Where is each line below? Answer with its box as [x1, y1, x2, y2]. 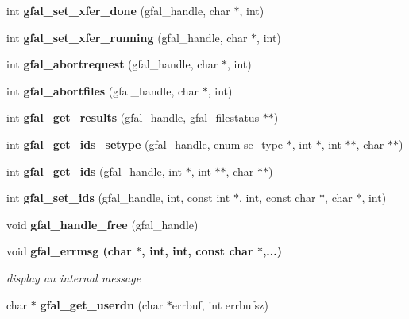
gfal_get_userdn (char [40, 296, 164, 313]
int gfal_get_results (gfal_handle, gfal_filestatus [6, 109, 260, 126]
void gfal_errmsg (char [6, 243, 132, 259]
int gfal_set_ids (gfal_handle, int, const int [6, 189, 230, 206]
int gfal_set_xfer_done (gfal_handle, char [6, 2, 230, 18]
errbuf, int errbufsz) [172, 296, 269, 313]
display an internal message [6, 269, 141, 286]
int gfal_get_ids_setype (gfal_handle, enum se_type [6, 135, 284, 152]
